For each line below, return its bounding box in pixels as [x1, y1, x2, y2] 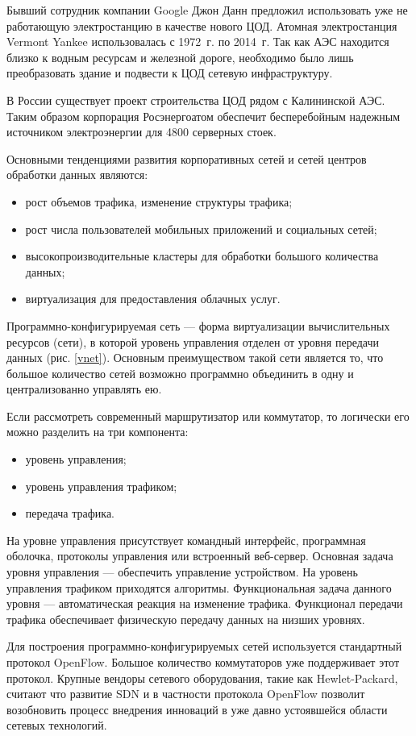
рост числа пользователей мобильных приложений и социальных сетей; [25, 220, 377, 237]
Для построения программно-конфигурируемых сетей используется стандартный [6, 638, 402, 655]
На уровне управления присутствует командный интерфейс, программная [6, 531, 366, 548]
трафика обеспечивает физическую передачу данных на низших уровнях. [6, 610, 365, 627]
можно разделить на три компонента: [6, 423, 189, 440]
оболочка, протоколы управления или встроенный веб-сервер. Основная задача [6, 547, 393, 564]
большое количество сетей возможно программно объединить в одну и [6, 364, 354, 381]
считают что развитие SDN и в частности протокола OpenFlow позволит [6, 685, 365, 702]
